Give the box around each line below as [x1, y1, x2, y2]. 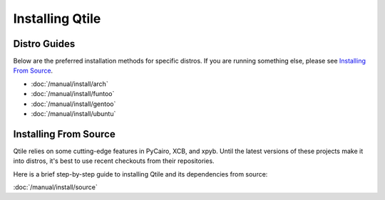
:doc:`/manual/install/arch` [31, 79, 108, 88]
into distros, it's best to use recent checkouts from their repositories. [13, 157, 215, 165]
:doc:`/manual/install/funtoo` [31, 90, 115, 98]
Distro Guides [13, 38, 76, 50]
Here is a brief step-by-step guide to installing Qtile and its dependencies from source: [13, 169, 268, 178]
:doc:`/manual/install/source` [13, 183, 98, 191]
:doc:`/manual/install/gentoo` [31, 100, 116, 108]
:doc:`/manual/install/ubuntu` [31, 110, 116, 118]
